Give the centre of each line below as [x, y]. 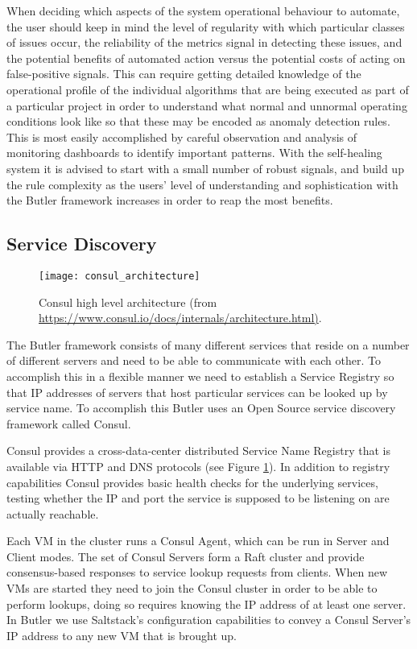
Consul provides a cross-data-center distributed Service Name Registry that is [198, 451]
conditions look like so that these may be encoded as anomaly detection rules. [198, 121]
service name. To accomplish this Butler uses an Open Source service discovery [201, 408]
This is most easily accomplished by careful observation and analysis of [182, 136]
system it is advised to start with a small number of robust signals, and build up [205, 168]
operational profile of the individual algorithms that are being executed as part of [208, 89]
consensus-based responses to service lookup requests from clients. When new [197, 572]
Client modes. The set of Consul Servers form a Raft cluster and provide [186, 556]
